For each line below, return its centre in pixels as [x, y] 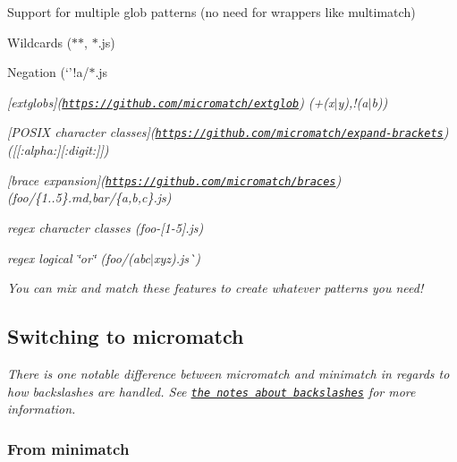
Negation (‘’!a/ [48, 72]
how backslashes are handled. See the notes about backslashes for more [212, 391]
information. [42, 409]
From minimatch [68, 448]
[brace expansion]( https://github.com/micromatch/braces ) [174, 180]
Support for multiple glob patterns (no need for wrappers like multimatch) [212, 12]
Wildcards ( [40, 42]
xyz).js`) [177, 257]
